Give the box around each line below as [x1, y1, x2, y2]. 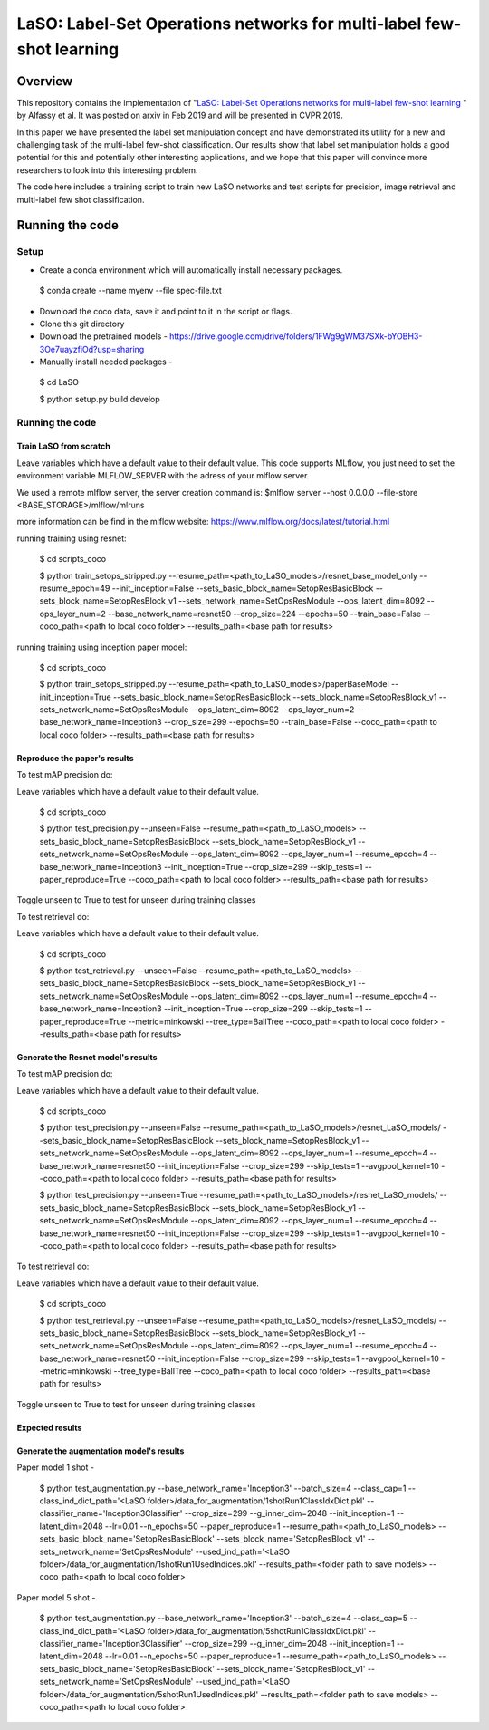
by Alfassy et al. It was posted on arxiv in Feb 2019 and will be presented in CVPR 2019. [16, 110, 343, 121]
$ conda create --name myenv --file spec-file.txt [39, 285, 222, 296]
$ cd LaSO [39, 377, 79, 388]
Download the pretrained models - [39, 331, 168, 342]
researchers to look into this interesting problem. [16, 164, 198, 176]
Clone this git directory [39, 318, 125, 329]
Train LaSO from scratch [16, 440, 110, 452]
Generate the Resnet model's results [16, 1051, 158, 1062]
